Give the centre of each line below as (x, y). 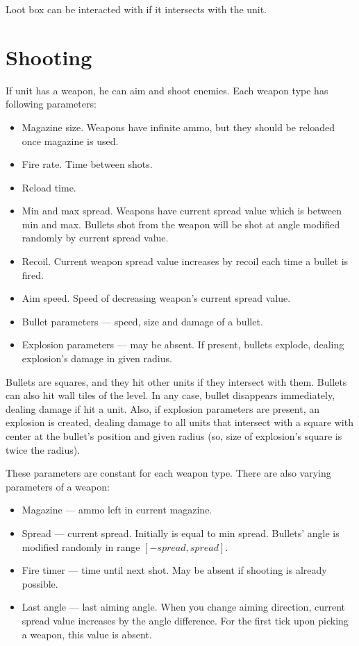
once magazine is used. (70, 141)
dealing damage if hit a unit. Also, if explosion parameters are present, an (162, 408)
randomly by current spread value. (95, 238)
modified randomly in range (81, 546)
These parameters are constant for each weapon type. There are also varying (168, 473)
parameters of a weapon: (58, 486)
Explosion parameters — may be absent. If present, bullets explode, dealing (183, 345)
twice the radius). (43, 449)
